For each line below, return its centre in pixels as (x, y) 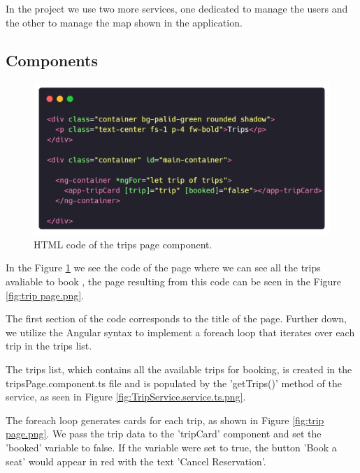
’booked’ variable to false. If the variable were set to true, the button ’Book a (171, 447)
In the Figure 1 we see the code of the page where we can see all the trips (163, 268)
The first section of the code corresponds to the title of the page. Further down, (176, 318)
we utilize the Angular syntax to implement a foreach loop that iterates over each (180, 332)
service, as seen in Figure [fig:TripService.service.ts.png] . (126, 397)
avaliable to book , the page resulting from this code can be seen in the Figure (174, 281)
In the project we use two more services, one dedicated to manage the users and (177, 8)
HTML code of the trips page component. (123, 244)
